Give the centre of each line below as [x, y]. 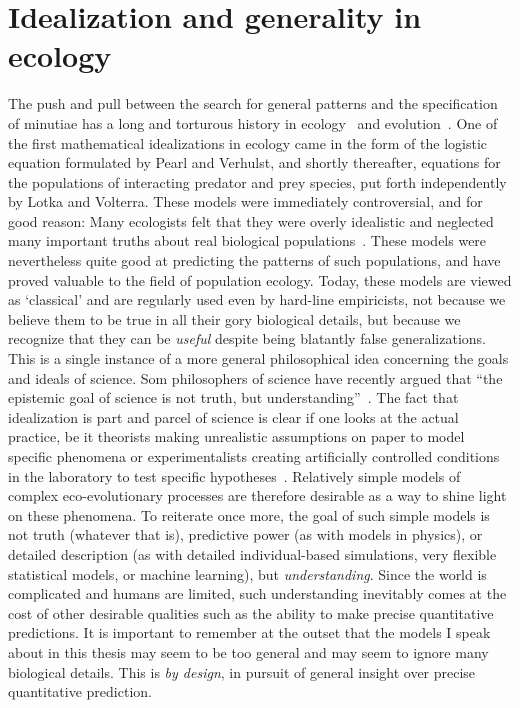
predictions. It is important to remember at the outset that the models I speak [249, 632]
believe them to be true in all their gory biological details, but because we [234, 318]
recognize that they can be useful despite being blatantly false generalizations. [247, 338]
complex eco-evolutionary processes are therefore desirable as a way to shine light [257, 495]
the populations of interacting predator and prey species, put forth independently [257, 181]
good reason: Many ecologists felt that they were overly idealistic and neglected [251, 220]
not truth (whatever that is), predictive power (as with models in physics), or [245, 534]
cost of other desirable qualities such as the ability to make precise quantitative [251, 612]
